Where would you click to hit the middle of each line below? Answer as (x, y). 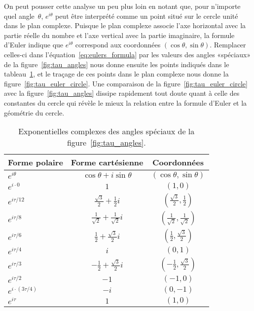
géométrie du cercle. (34, 112)
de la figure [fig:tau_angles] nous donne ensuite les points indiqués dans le (117, 64)
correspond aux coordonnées (118, 45)
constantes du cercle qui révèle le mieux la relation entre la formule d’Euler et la (126, 102)
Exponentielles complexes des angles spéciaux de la (107, 131)
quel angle (19, 16)
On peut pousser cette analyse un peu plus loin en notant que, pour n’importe (122, 6)
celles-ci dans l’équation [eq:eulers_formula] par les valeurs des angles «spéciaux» (127, 54)
